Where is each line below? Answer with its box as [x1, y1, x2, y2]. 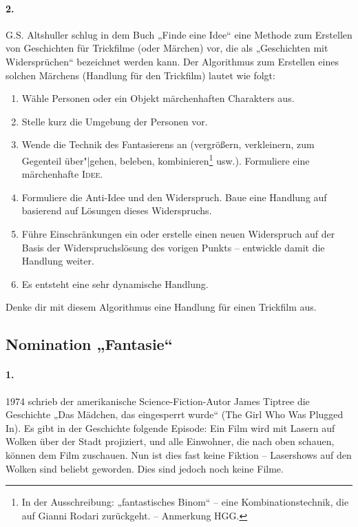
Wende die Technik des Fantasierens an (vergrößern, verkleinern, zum [21, 137, 315, 152]
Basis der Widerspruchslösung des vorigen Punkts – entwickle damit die [21, 240, 325, 254]
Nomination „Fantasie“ [6, 333, 173, 355]
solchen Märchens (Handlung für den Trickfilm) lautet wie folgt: [6, 68, 275, 82]
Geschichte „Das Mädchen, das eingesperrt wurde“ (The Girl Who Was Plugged [6, 407, 344, 422]
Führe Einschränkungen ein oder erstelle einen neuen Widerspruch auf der [21, 226, 335, 240]
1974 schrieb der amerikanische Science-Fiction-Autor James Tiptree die [6, 393, 310, 408]
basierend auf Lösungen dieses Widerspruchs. [21, 203, 212, 218]
